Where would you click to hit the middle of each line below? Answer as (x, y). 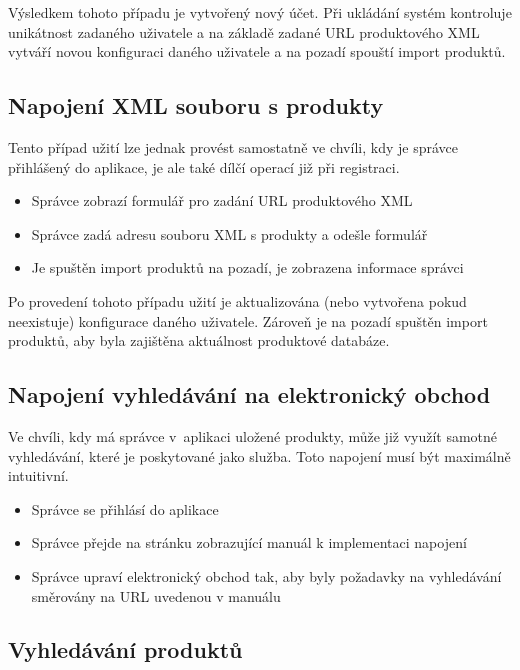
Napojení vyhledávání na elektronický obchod (249, 394)
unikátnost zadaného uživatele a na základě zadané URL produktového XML (244, 31)
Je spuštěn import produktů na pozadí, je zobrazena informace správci (247, 267)
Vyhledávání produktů (125, 649)
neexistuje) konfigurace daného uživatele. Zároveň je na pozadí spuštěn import (248, 320)
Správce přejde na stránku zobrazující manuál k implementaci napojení (249, 542)
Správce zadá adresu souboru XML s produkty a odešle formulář (229, 233)
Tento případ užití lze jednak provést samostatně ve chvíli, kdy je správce (233, 146)
